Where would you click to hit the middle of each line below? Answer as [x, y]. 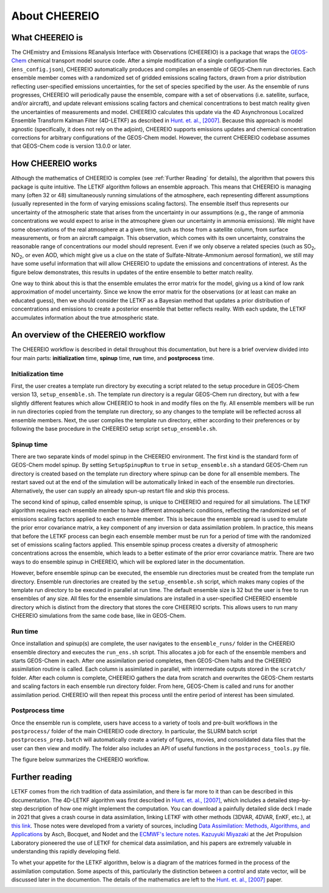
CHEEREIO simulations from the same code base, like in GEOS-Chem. [99, 616]
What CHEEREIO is [47, 38]
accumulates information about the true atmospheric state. [85, 317]
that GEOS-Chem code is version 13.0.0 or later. [71, 146]
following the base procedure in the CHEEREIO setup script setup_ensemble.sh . [114, 428]
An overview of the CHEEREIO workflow [88, 335]
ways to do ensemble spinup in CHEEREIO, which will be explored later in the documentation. [128, 562]
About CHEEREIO [55, 16]
